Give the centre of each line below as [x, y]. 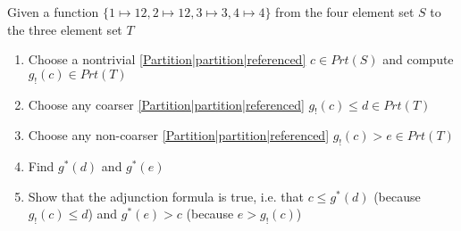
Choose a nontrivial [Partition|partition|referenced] [167, 59]
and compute [418, 59]
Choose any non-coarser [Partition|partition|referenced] [179, 135]
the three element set [65, 29]
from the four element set [345, 12]
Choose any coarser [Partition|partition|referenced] [166, 104]
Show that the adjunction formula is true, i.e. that [166, 196]
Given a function [53, 12]
